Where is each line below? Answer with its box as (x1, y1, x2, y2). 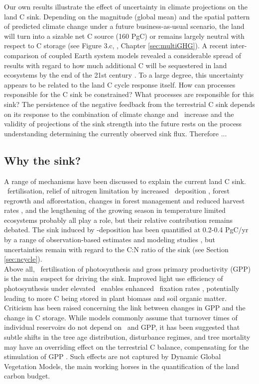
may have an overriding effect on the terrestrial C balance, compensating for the (4, 341, 249, 352)
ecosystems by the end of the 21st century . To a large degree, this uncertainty (4, 70, 244, 80)
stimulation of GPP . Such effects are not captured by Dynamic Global (4, 351, 221, 362)
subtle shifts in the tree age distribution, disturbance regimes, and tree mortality (4, 332, 251, 342)
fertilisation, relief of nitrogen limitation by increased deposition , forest (7, 186, 230, 196)
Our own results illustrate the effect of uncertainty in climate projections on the (4, 1, 248, 11)
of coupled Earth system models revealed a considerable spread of (41, 50, 242, 60)
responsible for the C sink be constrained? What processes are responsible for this (4, 89, 254, 99)
